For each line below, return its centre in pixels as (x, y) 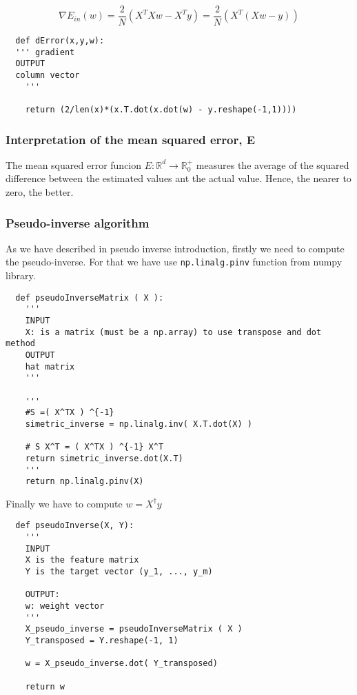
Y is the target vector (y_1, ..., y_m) (119, 572)
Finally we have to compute (64, 503)
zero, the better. (40, 192)
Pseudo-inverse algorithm (78, 222)
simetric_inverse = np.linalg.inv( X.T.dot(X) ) (139, 424)
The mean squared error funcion (74, 164)
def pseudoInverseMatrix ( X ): (90, 298)
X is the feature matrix (82, 560)
